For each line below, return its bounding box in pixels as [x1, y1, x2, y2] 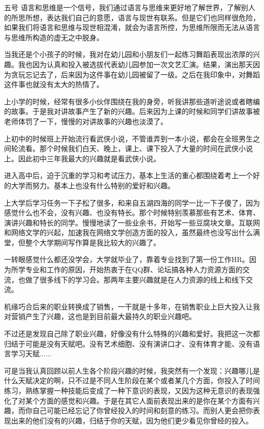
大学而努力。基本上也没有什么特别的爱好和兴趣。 [11, 180, 175, 190]
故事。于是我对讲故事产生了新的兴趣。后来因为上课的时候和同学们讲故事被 [11, 106, 260, 117]
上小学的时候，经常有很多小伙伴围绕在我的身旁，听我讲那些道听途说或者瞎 [4, 96, 253, 106]
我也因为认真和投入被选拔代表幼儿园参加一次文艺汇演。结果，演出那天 [18, 59, 253, 69]
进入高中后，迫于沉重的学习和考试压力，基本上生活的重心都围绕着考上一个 [4, 170, 253, 181]
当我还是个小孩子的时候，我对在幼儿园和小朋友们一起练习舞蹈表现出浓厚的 [4, 49, 253, 60]
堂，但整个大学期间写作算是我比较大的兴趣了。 [4, 237, 160, 247]
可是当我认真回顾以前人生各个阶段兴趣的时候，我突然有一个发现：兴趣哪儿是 [4, 365, 260, 376]
